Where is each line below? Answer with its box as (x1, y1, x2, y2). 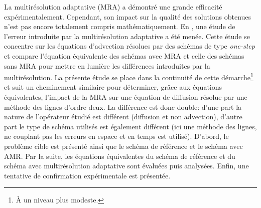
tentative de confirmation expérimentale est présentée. (4, 170, 171, 180)
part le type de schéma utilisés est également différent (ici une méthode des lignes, (4, 121, 257, 131)
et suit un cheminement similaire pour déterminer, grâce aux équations (4, 82, 222, 92)
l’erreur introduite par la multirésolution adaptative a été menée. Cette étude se (4, 31, 250, 41)
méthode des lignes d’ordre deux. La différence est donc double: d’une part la (4, 101, 242, 112)
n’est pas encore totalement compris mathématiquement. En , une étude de (4, 21, 235, 32)
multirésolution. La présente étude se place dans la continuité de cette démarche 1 (4, 71, 253, 82)
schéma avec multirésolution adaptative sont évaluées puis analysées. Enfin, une (4, 160, 249, 171)
